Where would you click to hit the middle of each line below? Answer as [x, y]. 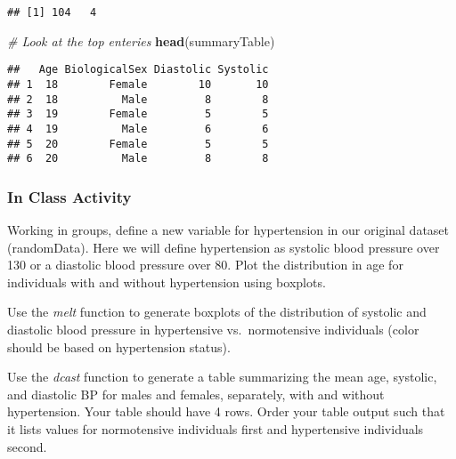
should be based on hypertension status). [119, 346]
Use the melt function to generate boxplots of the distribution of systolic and [217, 312]
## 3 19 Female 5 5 [138, 114]
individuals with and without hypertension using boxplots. [167, 282]
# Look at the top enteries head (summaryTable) [141, 40]
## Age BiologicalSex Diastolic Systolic [138, 70]
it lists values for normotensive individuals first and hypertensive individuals [216, 429]
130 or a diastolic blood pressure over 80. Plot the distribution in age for [205, 265]
